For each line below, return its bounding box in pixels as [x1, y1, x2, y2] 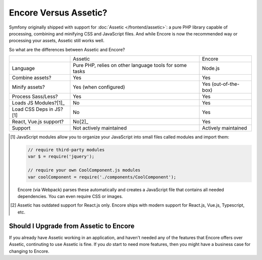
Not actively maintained [73, 125, 127, 131]
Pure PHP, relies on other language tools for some [73, 62, 187, 69]
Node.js [202, 65, 220, 72]
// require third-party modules [27, 147, 105, 153]
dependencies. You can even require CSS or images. [17, 194, 123, 199]
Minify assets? [12, 84, 45, 91]
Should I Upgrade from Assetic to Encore [9, 222, 135, 230]
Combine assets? [12, 74, 51, 81]
